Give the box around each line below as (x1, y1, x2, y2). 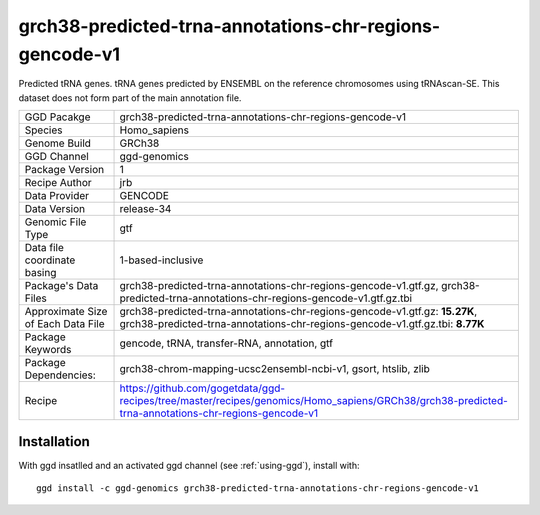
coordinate (24, 253, 76, 267)
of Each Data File (24, 317, 105, 331)
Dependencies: (24, 368, 97, 382)
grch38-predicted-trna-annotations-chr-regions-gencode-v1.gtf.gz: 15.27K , (119, 305, 478, 319)
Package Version (24, 163, 105, 177)
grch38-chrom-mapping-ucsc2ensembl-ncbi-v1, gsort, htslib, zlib (119, 362, 430, 376)
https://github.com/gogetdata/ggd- (119, 381, 285, 395)
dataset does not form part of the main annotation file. (18, 91, 242, 104)
